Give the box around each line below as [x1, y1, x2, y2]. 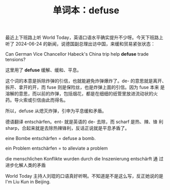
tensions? [5, 57, 26, 63]
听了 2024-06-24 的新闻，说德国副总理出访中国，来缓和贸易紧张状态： [5, 41, 155, 47]
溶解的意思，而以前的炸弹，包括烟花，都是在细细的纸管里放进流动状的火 [5, 90, 158, 97]
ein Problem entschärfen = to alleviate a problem [5, 145, 108, 151]
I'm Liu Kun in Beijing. [5, 179, 51, 185]
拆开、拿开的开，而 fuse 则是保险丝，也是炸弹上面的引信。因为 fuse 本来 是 [5, 84, 165, 90]
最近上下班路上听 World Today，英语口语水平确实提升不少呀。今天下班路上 [5, 34, 164, 41]
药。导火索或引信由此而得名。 [5, 97, 68, 103]
